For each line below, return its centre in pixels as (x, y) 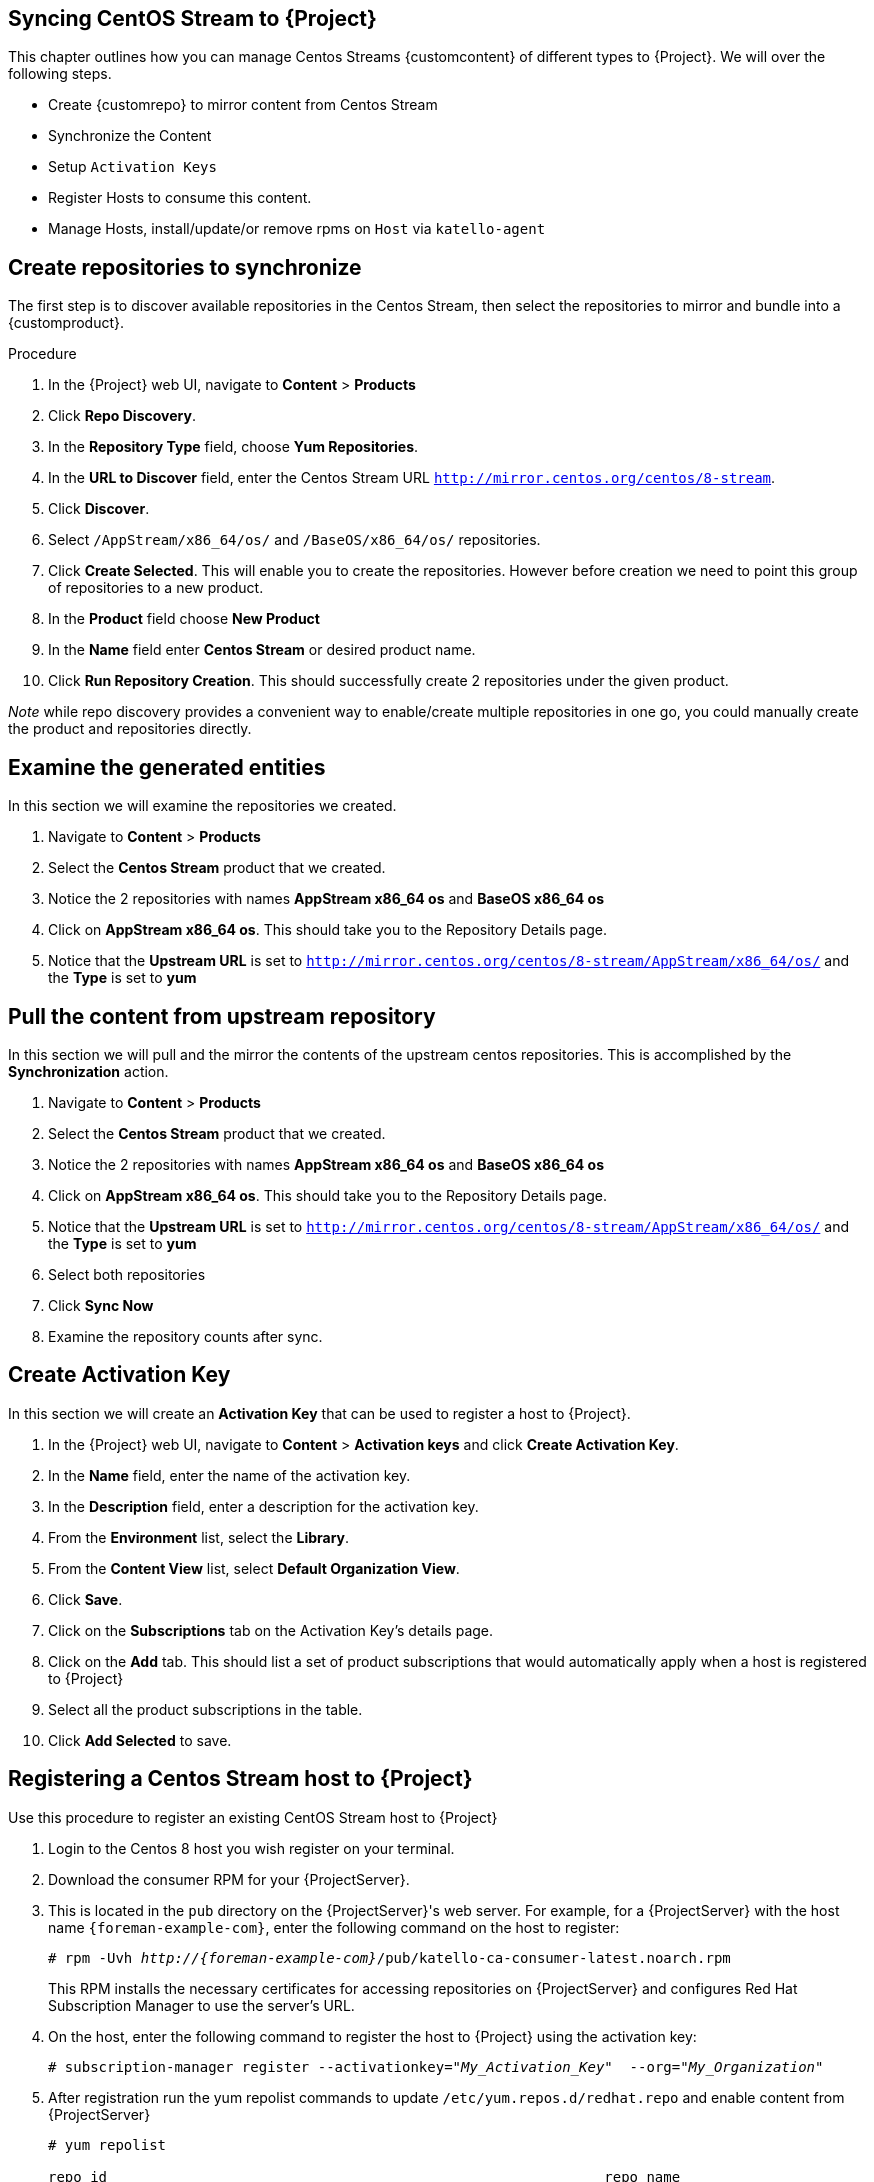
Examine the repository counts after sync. (185, 1336)
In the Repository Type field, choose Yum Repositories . (233, 447)
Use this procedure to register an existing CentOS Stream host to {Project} (253, 1817)
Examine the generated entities (167, 767)
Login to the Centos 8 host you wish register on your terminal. (251, 1848)
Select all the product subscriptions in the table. (205, 1709)
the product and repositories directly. (130, 729)
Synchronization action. (88, 1071)
